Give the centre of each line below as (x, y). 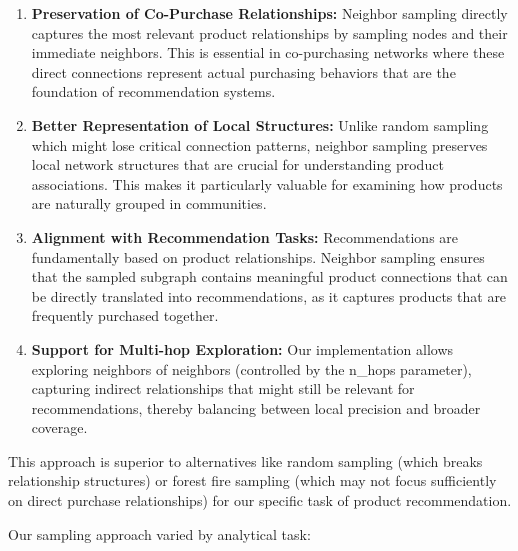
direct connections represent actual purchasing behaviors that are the (243, 71)
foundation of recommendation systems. (153, 91)
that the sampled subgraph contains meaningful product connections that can (269, 276)
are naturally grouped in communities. (149, 203)
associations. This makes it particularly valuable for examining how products (267, 183)
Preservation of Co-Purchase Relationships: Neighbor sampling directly (269, 13)
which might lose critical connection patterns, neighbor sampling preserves (259, 144)
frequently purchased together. (125, 315)
